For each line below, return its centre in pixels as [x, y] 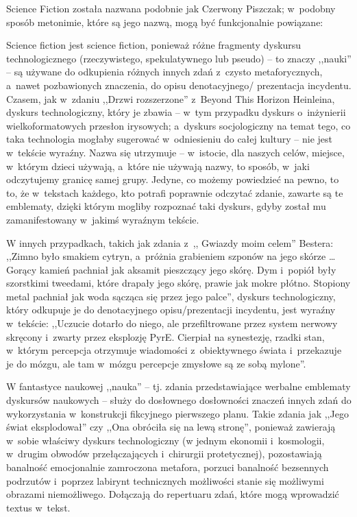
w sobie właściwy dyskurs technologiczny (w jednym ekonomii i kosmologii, [165, 440]
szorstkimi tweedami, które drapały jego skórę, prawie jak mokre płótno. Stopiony [178, 283]
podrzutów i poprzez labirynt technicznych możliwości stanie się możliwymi [165, 480]
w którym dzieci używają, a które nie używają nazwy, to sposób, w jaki [158, 166]
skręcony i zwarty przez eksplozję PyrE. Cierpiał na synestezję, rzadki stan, [165, 336]
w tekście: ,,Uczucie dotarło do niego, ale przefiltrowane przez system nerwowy [172, 323]
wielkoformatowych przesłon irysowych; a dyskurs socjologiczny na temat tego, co [178, 125]
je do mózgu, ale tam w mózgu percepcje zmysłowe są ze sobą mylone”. [156, 363]
